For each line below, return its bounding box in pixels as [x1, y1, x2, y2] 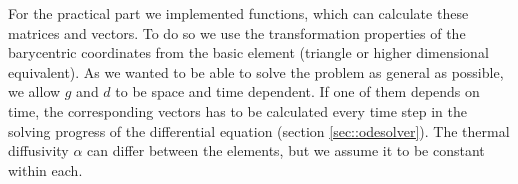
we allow [8, 81, 61, 102]
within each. [8, 159, 83, 180]
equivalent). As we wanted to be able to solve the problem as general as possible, [8, 61, 504, 82]
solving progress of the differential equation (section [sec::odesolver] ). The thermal [8, 120, 510, 141]
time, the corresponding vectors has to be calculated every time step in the [8, 100, 467, 121]
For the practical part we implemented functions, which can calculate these [8, 3, 469, 23]
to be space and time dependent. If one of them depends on [115, 81, 480, 102]
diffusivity [8, 140, 69, 161]
